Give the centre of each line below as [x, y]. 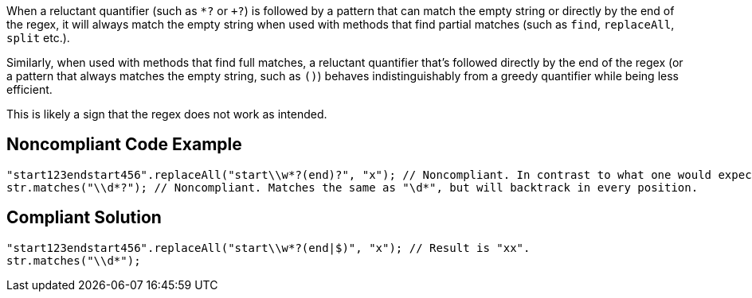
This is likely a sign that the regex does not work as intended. [167, 114]
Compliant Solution [84, 218]
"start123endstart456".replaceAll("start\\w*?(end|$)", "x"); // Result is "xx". [268, 248]
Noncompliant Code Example [124, 145]
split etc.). [38, 38]
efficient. [29, 89]
